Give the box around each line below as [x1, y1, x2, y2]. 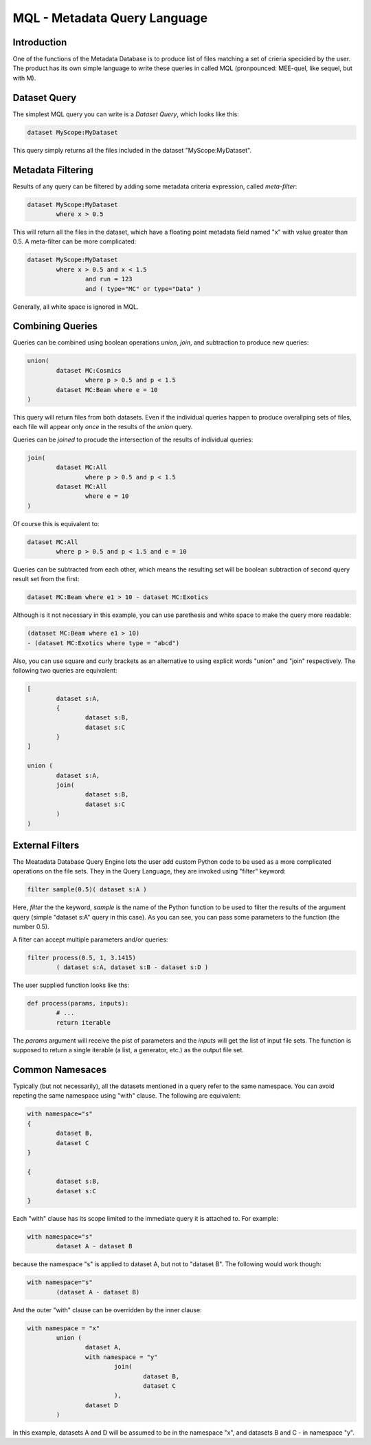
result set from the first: [12, 575, 80, 583]
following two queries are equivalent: [12, 666, 117, 675]
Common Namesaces [12, 1063, 107, 1076]
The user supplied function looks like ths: [12, 981, 130, 989]
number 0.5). [12, 922, 49, 931]
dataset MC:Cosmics [56, 367, 122, 374]
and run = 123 [85, 275, 133, 283]
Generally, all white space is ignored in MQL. [12, 303, 139, 311]
